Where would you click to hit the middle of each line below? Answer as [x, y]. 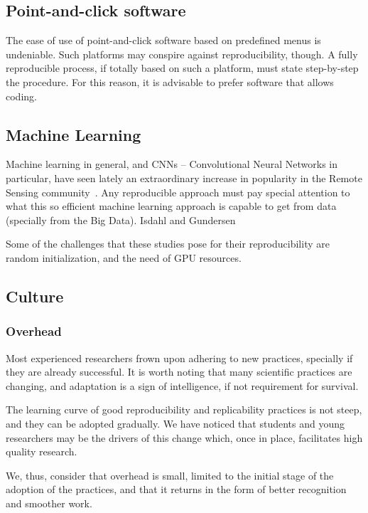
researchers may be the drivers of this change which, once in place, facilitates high [184, 437]
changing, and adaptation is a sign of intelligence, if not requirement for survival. [182, 385]
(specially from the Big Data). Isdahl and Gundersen [121, 220]
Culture [35, 296]
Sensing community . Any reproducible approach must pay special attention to [178, 192]
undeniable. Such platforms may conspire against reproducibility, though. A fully [182, 54]
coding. [21, 96]
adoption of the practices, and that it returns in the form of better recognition [176, 489]
